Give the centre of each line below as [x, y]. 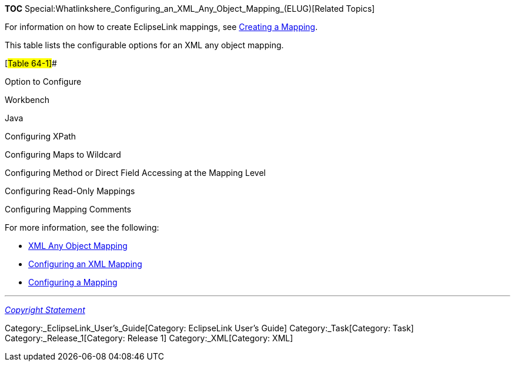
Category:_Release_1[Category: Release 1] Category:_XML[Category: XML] [149, 338]
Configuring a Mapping [73, 282]
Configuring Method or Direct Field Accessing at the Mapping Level [135, 173]
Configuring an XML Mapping [85, 264]
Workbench [27, 100]
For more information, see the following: [82, 227]
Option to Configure [43, 81]
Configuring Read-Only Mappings [70, 191]
